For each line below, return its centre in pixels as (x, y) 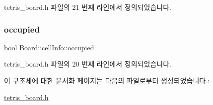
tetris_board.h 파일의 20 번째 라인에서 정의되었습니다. (88, 64)
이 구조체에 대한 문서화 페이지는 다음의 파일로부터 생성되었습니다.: (107, 80)
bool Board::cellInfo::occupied (49, 47)
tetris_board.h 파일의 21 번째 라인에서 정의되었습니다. (88, 7)
